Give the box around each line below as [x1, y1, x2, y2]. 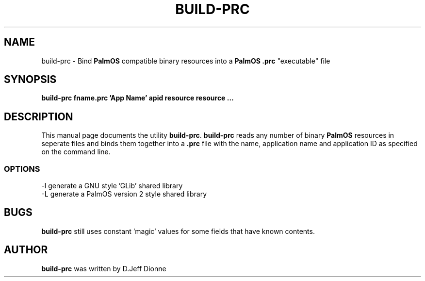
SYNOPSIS [4, 73, 57, 86]
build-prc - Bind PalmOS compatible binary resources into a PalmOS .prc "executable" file [41, 56, 330, 65]
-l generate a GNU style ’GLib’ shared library [41, 182, 183, 190]
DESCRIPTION [4, 110, 73, 123]
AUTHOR [4, 244, 48, 256]
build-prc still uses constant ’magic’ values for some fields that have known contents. [41, 227, 315, 235]
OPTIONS [4, 164, 40, 174]
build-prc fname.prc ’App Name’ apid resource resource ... [41, 94, 234, 102]
